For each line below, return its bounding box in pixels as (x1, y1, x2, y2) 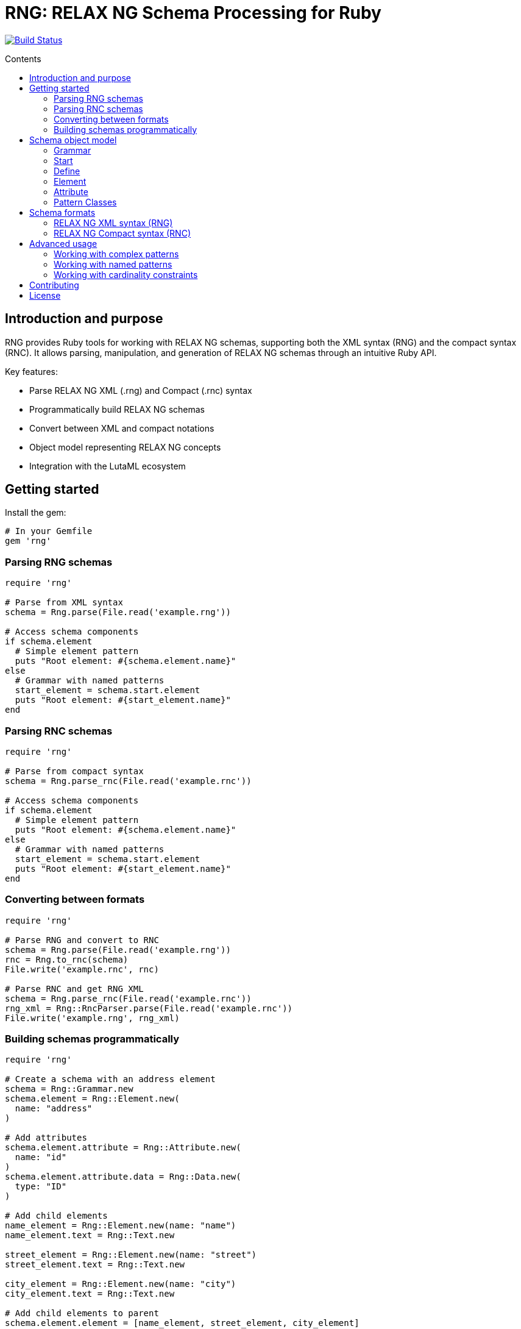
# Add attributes (5, 1133, 87, 1143)
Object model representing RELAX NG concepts (29, 441, 221, 452)
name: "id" (15, 1152, 67, 1163)
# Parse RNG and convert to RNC (5, 935, 159, 945)
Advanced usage (29, 238, 97, 249)
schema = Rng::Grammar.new (5, 1084, 133, 1094)
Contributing (29, 279, 79, 290)
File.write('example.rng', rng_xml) (5, 1013, 180, 1023)
